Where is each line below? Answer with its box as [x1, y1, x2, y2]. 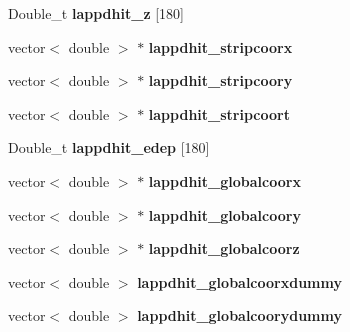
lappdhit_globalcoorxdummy [137, 271, 342, 292]
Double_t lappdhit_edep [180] [8, 137, 210, 158]
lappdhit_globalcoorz [148, 238, 300, 259]
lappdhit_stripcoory [148, 70, 293, 91]
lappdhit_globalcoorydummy [137, 305, 342, 326]
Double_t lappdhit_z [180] [8, 3, 185, 23]
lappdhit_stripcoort [148, 103, 290, 124]
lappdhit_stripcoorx [148, 36, 293, 57]
